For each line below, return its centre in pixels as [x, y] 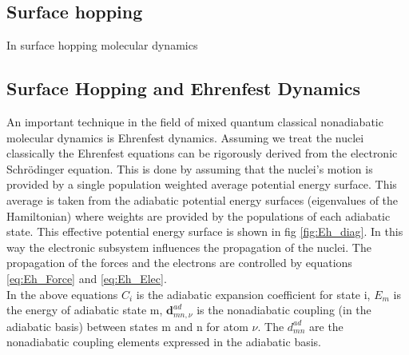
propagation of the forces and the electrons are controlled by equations [179, 263]
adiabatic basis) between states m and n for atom [127, 326]
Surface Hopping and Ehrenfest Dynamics [184, 88]
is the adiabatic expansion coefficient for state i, [253, 294]
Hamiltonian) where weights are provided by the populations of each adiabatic [199, 215]
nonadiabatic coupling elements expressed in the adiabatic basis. [164, 342]
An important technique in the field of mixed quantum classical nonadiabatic [195, 122]
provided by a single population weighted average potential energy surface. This [202, 184]
